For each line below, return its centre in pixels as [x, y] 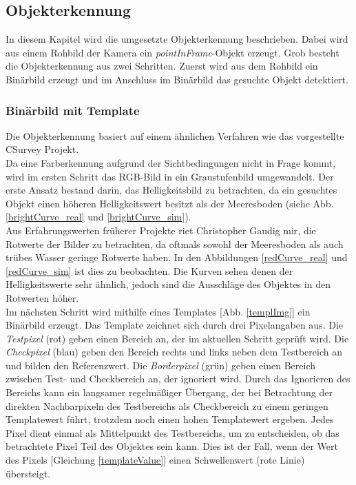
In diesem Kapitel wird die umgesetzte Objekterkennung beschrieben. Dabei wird [177, 39]
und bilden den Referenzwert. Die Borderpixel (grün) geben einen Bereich [160, 365]
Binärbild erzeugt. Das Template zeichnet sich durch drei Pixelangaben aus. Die [174, 325]
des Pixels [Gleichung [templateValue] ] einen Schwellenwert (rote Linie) [155, 460]
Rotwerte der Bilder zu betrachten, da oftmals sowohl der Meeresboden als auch [175, 244]
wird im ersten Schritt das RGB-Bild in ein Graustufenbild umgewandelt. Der [170, 176]
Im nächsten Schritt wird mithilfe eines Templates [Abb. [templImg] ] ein [158, 311]
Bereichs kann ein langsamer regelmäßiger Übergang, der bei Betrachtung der [169, 392]
